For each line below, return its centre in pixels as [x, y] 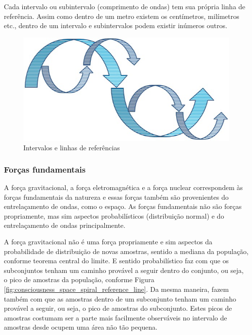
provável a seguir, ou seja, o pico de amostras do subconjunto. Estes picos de [118, 308]
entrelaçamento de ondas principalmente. [65, 225]
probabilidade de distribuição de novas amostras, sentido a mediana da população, [126, 251]
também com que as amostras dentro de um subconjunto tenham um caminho [120, 298]
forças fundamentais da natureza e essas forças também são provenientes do [116, 197]
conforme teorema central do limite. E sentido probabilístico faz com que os [116, 261]
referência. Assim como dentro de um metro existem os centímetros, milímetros [122, 16]
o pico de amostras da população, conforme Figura [79, 279]
